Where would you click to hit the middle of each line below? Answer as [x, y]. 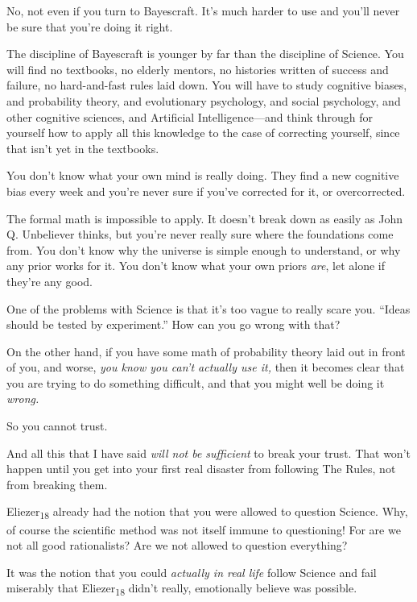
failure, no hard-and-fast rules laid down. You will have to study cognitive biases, [207, 85]
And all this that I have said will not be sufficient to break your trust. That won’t [208, 453]
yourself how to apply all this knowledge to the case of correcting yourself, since [203, 133]
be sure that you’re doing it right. [90, 26]
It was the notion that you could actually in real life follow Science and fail [192, 572]
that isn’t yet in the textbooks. [83, 148]
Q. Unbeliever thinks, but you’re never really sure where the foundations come [200, 234]
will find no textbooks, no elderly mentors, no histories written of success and [198, 69]
